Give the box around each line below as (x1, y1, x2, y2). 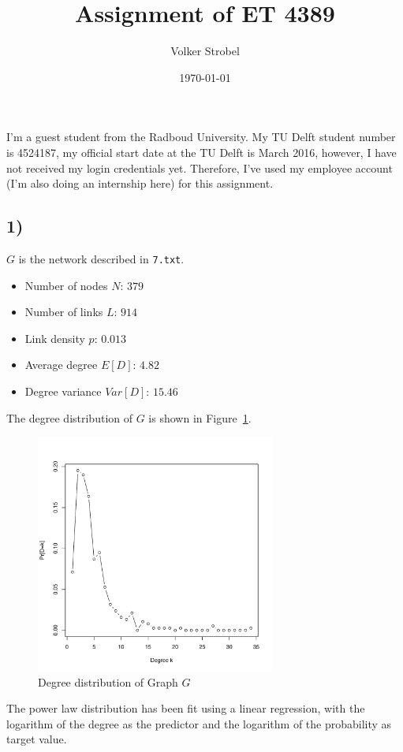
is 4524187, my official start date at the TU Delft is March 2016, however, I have (6, 143, 397, 160)
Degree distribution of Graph (38, 673, 178, 690)
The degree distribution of (6, 409, 133, 426)
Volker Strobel (170, 43, 240, 59)
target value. (6, 731, 67, 747)
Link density (24, 329, 85, 346)
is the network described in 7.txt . (18, 250, 185, 266)
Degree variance (24, 382, 102, 399)
